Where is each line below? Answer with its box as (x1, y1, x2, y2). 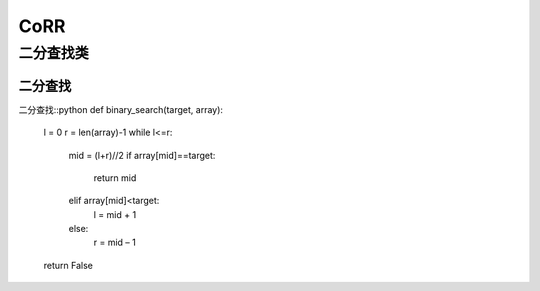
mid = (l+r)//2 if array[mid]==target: (68, 149, 216, 161)
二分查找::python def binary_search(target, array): (18, 103, 224, 115)
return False (43, 259, 94, 271)
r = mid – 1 (93, 236, 137, 249)
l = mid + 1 (93, 208, 137, 220)
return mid (93, 171, 137, 184)
